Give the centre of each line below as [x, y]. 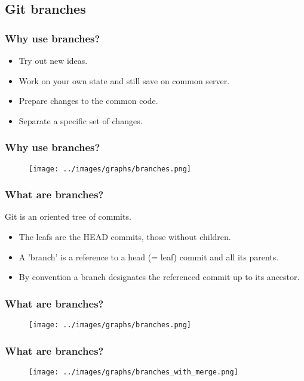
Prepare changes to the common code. [88, 101]
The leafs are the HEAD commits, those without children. [125, 237]
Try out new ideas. [53, 60]
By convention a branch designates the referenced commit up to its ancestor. [159, 277]
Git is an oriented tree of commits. [68, 216]
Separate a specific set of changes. [81, 120]
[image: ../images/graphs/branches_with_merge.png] [133, 372]
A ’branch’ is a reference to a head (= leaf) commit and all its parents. [149, 256]
